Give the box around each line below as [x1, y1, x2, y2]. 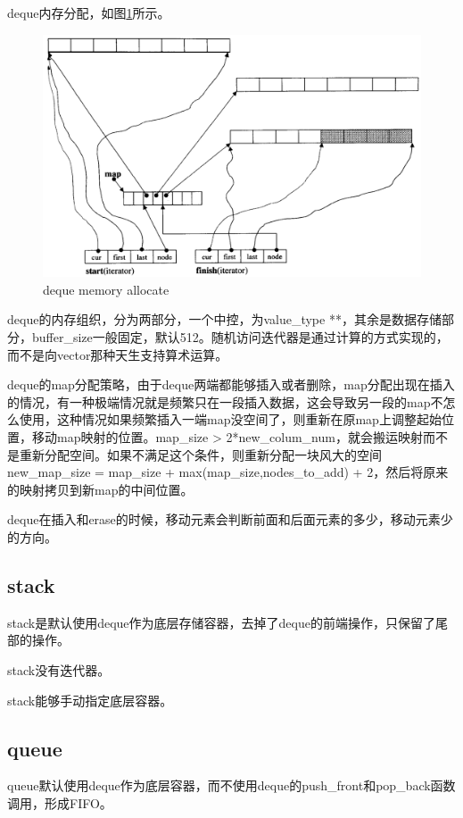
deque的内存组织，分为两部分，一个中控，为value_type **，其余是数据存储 [7, 310, 442, 329]
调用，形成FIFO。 [7, 793, 112, 812]
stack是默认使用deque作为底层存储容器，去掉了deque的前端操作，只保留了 [7, 613, 435, 631]
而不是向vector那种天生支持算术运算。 [7, 345, 228, 363]
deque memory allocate [43, 280, 169, 298]
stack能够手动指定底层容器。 [7, 690, 173, 709]
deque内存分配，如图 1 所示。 [7, 4, 170, 21]
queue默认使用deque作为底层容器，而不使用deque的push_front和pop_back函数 [7, 776, 456, 795]
